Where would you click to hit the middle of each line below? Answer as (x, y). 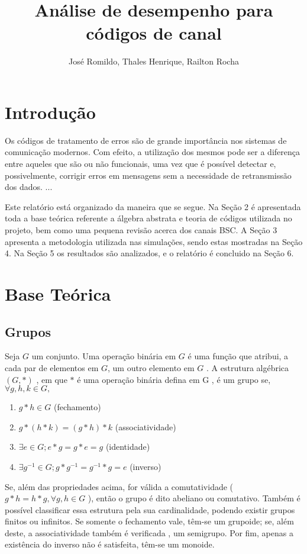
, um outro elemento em (151, 367)
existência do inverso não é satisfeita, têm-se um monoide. (110, 544)
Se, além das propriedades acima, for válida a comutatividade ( (119, 486)
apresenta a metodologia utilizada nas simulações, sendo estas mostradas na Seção (154, 241)
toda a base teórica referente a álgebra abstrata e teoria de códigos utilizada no (148, 218)
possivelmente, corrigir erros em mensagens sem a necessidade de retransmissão (148, 175)
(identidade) (128, 447)
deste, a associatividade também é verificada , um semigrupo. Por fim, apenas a (149, 532)
